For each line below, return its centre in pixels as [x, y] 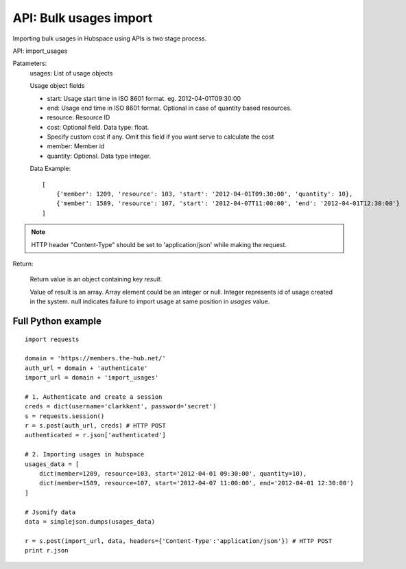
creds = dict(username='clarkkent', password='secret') [121, 406]
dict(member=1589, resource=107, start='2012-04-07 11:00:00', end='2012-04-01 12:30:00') [196, 483]
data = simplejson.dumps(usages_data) [90, 521]
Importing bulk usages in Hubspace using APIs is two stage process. [110, 38]
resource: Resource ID [79, 117]
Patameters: [30, 63]
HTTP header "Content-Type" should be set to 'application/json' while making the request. [159, 244]
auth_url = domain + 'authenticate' [86, 368]
